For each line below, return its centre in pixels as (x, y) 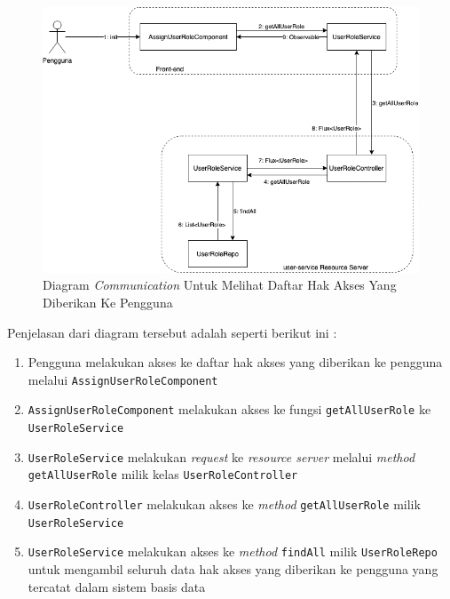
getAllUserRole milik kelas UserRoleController (163, 474)
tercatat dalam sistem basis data (117, 586)
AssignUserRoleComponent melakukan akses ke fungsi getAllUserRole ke (229, 409)
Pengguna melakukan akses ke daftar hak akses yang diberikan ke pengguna (235, 362)
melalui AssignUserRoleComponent (123, 379)
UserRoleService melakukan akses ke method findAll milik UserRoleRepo (233, 551)
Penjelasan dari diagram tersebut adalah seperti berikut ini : (172, 332)
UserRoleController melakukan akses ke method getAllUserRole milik (224, 503)
